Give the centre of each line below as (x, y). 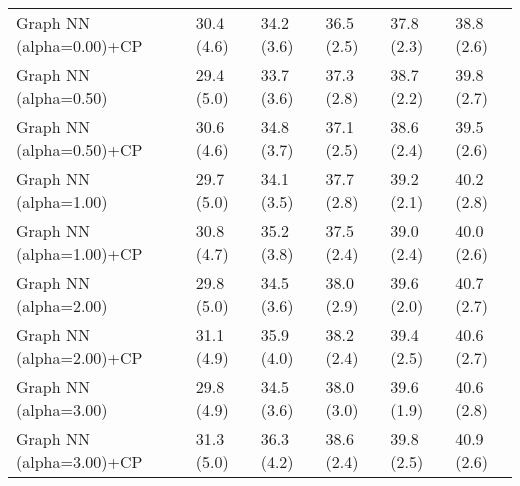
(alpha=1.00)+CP (79, 253)
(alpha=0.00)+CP (79, 45)
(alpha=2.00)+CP (79, 357)
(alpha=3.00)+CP (79, 461)
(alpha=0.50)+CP (79, 149)
